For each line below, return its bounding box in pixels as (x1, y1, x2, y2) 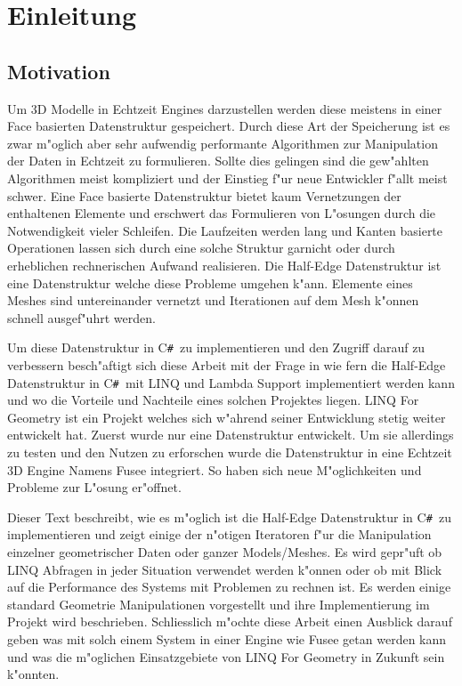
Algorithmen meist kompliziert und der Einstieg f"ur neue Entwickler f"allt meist (7, 168, 448, 187)
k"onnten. (7, 665, 60, 683)
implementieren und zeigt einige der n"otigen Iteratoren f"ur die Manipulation (7, 525, 432, 544)
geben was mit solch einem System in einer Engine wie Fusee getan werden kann (7, 629, 447, 648)
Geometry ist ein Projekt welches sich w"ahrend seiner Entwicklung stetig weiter (7, 408, 446, 426)
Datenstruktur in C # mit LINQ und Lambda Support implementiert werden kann (7, 373, 455, 391)
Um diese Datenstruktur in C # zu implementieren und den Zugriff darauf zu (7, 338, 426, 357)
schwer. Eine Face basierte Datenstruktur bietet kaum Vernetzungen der (7, 186, 401, 205)
